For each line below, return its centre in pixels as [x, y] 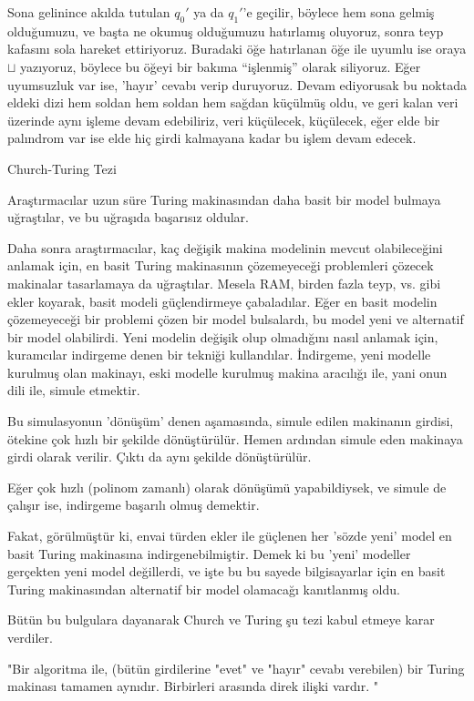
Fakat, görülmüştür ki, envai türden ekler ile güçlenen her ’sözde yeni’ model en [230, 536]
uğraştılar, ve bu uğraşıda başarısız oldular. [128, 217]
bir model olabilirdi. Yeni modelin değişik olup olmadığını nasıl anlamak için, [223, 336]
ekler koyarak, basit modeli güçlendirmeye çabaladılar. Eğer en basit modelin [222, 301]
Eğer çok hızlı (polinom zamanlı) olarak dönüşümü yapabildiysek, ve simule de [227, 487]
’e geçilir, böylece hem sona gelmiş [339, 12]
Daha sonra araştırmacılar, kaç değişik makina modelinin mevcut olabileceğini [225, 247]
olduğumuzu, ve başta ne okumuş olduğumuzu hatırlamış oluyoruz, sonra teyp [226, 30]
